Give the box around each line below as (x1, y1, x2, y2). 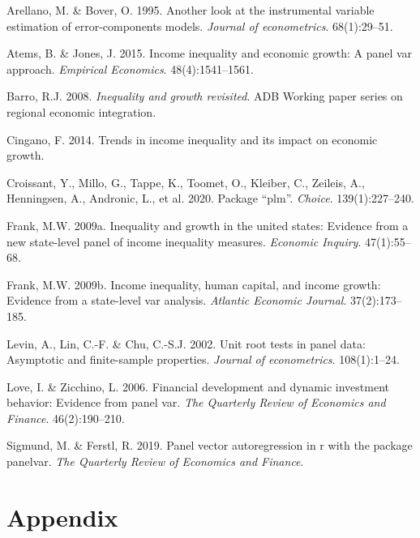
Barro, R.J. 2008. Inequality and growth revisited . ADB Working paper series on (6, 88, 403, 105)
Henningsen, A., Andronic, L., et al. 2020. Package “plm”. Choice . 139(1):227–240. (6, 190, 414, 207)
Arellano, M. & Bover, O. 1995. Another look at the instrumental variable (6, 2, 375, 18)
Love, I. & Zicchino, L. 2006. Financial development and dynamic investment (6, 378, 389, 395)
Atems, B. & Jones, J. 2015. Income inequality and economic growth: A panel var (6, 45, 413, 62)
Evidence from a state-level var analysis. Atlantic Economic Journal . (6, 292, 347, 309)
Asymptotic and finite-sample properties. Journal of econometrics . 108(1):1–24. (6, 351, 400, 368)
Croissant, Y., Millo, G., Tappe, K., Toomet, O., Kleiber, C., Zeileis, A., (6, 173, 365, 190)
